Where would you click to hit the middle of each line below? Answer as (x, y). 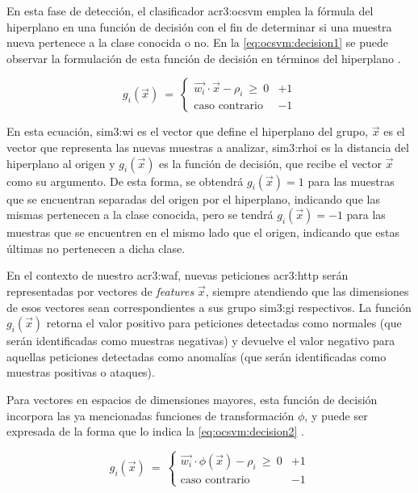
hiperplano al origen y (61, 163)
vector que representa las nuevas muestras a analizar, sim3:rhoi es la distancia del (208, 147)
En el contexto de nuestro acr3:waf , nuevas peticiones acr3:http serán (178, 275)
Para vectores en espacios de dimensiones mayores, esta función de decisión (192, 399)
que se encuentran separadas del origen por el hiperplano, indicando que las (193, 198)
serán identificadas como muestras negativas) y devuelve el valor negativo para (201, 341)
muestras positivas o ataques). (81, 372)
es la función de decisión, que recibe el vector (271, 163)
